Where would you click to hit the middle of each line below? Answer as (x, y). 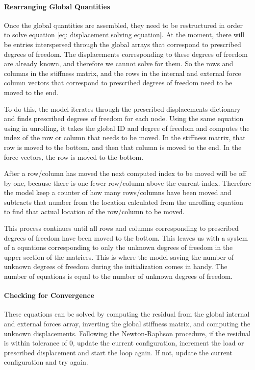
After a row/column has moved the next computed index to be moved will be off (125, 173)
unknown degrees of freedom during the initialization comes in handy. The (116, 266)
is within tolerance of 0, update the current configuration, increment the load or (124, 343)
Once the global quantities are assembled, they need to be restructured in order (124, 25)
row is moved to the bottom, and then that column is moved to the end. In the (123, 147)
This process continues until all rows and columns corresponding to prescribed (121, 228)
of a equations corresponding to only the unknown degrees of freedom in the (118, 247)
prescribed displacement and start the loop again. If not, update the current (118, 352)
